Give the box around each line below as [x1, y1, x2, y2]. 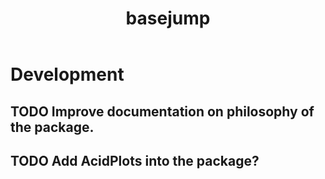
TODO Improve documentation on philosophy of [10, 103, 315, 120]
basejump [125, 7, 211, 30]
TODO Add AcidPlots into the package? [10, 152, 260, 169]
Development [10, 63, 125, 86]
